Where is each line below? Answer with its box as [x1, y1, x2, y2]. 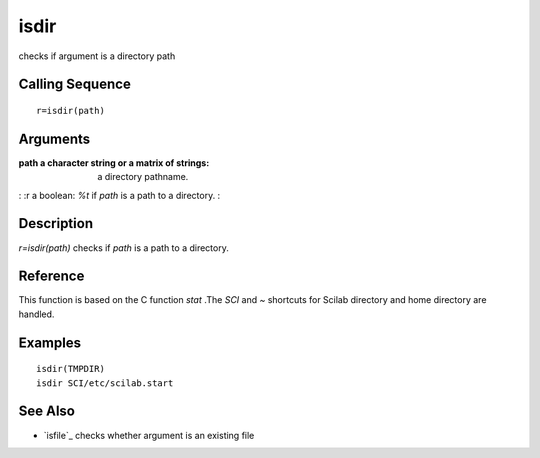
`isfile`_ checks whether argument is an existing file [43, 429, 255, 441]
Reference [18, 268, 85, 285]
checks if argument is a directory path [18, 50, 176, 62]
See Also [18, 403, 75, 420]
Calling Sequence [18, 76, 132, 93]
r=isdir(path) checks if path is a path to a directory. [18, 241, 229, 254]
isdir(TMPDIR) [36, 363, 105, 375]
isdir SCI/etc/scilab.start [36, 377, 174, 389]
